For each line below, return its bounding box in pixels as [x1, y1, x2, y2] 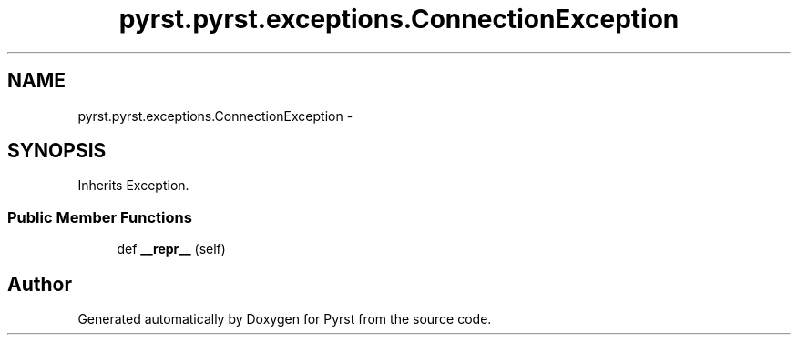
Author [7, 272, 72, 296]
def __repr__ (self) [117, 241, 226, 257]
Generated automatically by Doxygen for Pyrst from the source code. [77, 311, 492, 327]
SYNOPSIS [7, 139, 107, 163]
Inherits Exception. [77, 177, 189, 194]
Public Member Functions [7, 207, 192, 226]
